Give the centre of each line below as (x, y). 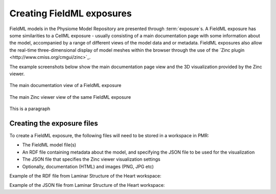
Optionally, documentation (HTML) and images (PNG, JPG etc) (88, 166)
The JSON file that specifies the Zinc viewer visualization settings (91, 159)
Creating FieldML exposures (71, 13)
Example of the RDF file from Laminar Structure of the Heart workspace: (85, 176)
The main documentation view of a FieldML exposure (65, 85)
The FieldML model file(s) (49, 145)
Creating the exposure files (54, 123)
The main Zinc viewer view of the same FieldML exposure (70, 97)
